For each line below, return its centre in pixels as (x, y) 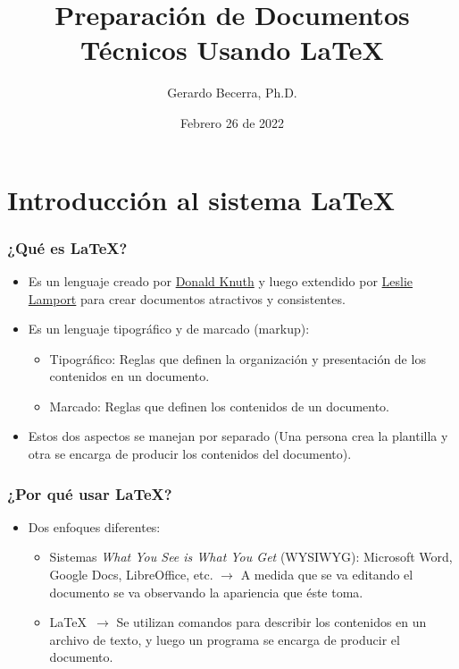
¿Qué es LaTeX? (67, 247)
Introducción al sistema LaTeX (201, 199)
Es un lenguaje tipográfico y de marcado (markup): (169, 329)
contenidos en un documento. (129, 376)
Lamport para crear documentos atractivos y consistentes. (187, 298)
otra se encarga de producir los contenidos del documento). (190, 454)
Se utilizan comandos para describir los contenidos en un (271, 622)
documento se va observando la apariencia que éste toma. (206, 592)
